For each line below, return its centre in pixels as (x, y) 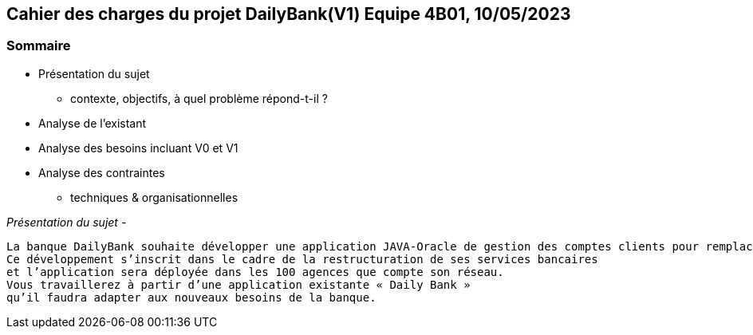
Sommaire (39, 46)
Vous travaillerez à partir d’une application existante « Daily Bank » (239, 284)
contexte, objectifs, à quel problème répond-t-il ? (199, 98)
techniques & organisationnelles (154, 197)
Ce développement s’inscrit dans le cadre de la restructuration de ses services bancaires (302, 259)
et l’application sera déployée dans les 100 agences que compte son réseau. (255, 272)
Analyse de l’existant (93, 123)
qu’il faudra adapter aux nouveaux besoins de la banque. (191, 297)
